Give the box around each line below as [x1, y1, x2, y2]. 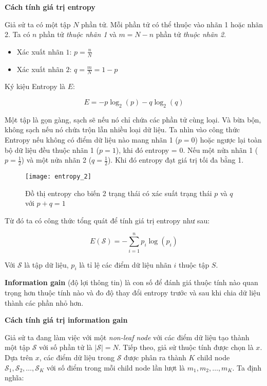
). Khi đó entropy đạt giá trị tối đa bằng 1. [107, 154, 244, 165]
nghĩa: [5, 372, 24, 383]
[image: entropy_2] [25, 173, 91, 181]
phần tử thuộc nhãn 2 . [156, 29, 226, 40]
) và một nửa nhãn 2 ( [21, 154, 92, 165]
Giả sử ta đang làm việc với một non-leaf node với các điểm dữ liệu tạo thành [5, 331, 250, 342]
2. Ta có [5, 29, 30, 40]
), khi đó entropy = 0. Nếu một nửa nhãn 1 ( [116, 144, 258, 155]
